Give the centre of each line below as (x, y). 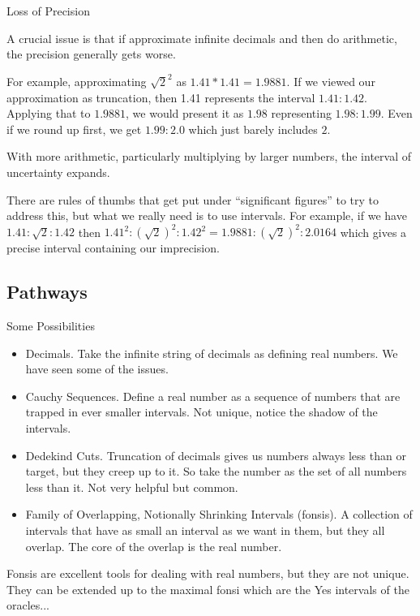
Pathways (47, 292)
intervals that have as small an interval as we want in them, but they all (205, 530)
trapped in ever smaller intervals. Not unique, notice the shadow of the (201, 412)
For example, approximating (77, 82)
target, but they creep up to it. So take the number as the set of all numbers (216, 471)
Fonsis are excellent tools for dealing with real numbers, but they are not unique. (208, 573)
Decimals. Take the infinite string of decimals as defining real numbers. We (212, 353)
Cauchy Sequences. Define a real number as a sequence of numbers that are (213, 396)
